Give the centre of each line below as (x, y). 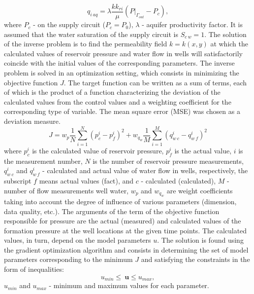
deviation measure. (32, 121)
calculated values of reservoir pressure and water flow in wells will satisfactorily (123, 53)
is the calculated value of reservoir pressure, (98, 150)
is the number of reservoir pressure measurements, (168, 161)
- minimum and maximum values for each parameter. (129, 285)
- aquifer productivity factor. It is (192, 24)
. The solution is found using (200, 240)
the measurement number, (43, 161)
